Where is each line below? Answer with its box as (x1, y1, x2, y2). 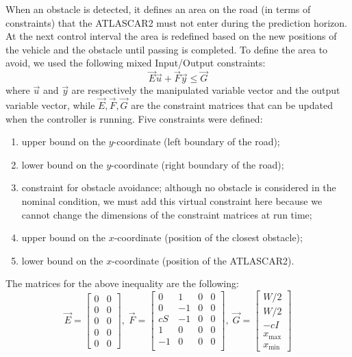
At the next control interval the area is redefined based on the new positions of (5, 29, 337, 43)
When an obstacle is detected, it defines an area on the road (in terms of (5, 2, 311, 16)
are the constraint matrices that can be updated (131, 98, 333, 112)
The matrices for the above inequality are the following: (5, 276, 239, 291)
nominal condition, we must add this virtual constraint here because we (21, 193, 323, 208)
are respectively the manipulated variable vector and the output (71, 83, 340, 97)
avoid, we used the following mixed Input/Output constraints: (5, 56, 266, 70)
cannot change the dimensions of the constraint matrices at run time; (21, 207, 312, 221)
